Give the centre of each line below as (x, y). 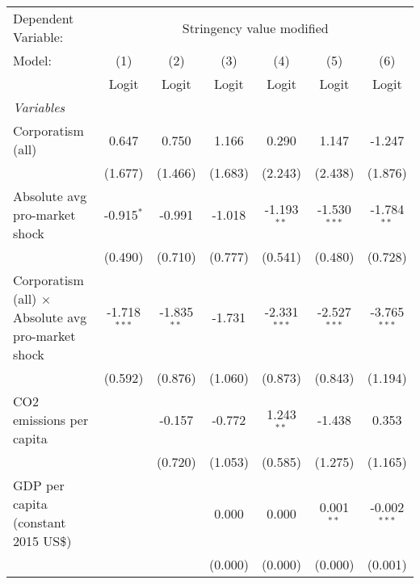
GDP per (39, 485)
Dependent (44, 18)
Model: (33, 60)
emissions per (51, 420)
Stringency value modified (255, 27)
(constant (40, 522)
